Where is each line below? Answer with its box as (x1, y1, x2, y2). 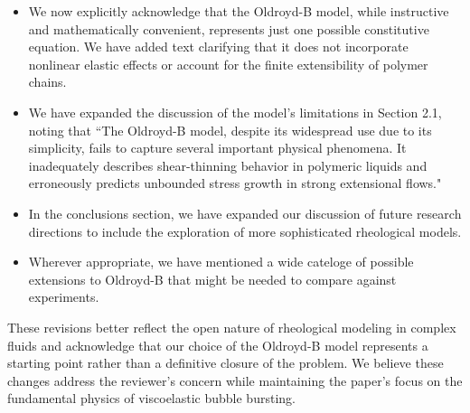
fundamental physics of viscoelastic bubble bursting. (7, 389, 296, 408)
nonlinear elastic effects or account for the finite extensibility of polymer (28, 54, 428, 73)
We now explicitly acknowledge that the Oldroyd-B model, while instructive (28, 2, 449, 20)
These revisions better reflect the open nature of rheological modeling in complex (7, 317, 456, 336)
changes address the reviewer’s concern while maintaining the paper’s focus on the (7, 371, 463, 390)
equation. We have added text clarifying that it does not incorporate (28, 37, 409, 56)
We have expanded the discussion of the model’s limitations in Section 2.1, (28, 102, 442, 121)
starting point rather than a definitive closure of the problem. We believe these (7, 353, 444, 372)
